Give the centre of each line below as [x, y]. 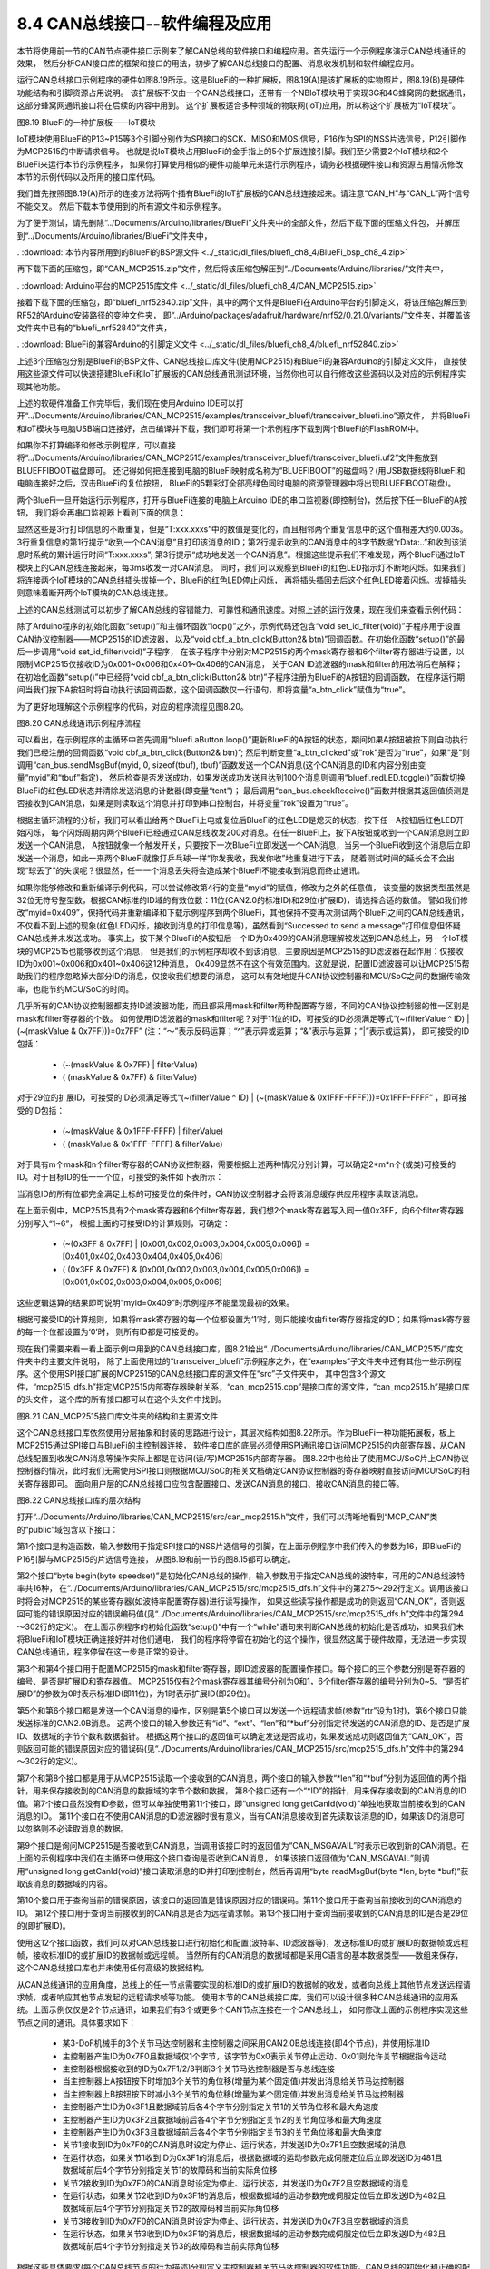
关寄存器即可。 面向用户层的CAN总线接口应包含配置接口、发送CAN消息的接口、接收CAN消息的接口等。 [211, 1483]
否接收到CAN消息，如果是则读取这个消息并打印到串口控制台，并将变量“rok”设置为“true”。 [185, 803]
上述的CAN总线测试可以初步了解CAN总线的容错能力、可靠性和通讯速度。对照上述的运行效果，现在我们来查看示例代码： [240, 609]
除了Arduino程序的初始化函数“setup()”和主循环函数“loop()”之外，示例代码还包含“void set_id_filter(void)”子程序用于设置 [239, 626]
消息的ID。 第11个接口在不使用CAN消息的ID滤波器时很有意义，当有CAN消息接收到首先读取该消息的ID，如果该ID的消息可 [241, 1816]
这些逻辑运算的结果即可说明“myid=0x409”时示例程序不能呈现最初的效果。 [156, 1302]
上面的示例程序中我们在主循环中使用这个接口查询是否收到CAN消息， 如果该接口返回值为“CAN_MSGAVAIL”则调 [223, 1858]
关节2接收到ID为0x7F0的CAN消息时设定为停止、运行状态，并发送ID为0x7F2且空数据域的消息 [236, 2183]
